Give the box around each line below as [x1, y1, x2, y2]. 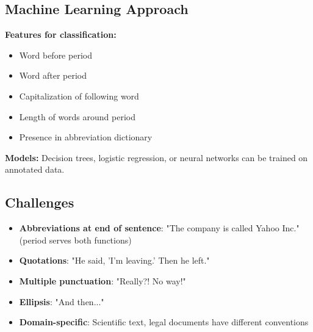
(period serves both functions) [19, 233, 132, 246]
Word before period [19, 48, 92, 61]
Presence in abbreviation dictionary [19, 131, 153, 143]
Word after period [19, 69, 87, 82]
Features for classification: [5, 28, 117, 41]
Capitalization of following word [19, 89, 139, 102]
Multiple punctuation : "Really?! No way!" [19, 274, 186, 287]
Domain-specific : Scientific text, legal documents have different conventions [19, 316, 309, 328]
